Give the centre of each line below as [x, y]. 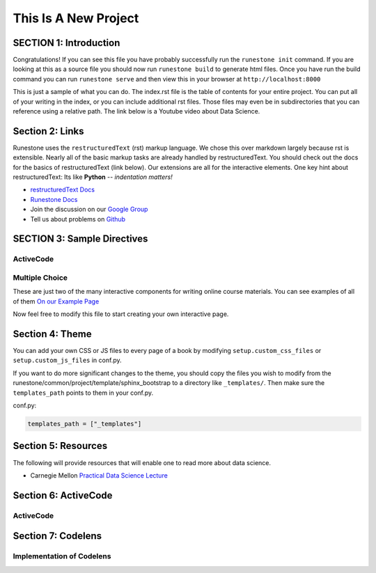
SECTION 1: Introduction [66, 43]
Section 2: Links [48, 131]
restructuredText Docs [63, 190]
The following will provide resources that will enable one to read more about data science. [142, 462]
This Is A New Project [76, 18]
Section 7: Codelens [57, 536]
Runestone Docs [54, 199]
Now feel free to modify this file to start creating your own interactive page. [121, 314]
